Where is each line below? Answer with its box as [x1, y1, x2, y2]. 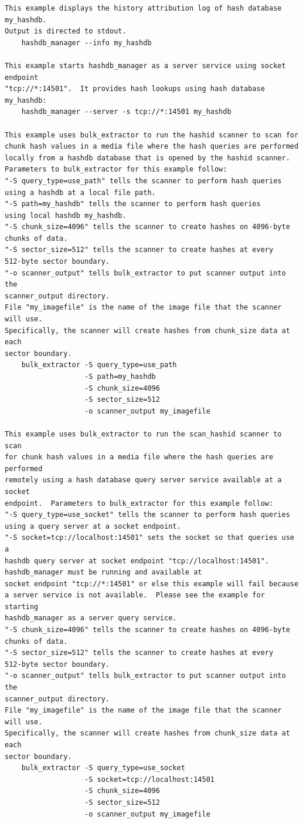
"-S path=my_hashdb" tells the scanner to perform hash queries [5, 200, 261, 209]
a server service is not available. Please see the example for [5, 591, 265, 600]
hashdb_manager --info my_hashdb [21, 38, 152, 47]
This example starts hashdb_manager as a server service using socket [5, 61, 286, 70]
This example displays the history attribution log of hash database [5, 4, 282, 12]
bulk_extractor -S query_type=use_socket [21, 764, 185, 772]
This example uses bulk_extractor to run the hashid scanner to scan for [5, 130, 299, 139]
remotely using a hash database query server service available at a [5, 476, 282, 485]
